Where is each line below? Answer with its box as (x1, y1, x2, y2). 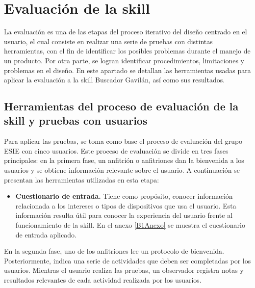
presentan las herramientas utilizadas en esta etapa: (4, 174, 159, 184)
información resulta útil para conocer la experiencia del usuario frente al (15, 210, 233, 220)
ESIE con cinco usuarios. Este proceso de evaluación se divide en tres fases (4, 145, 229, 156)
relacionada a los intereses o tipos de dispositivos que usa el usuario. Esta (15, 200, 236, 210)
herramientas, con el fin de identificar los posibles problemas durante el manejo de (4, 46, 251, 56)
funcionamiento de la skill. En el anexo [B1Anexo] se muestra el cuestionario (15, 220, 246, 230)
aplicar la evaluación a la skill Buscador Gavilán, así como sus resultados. (4, 75, 225, 85)
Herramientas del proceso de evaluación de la (4, 99, 239, 114)
